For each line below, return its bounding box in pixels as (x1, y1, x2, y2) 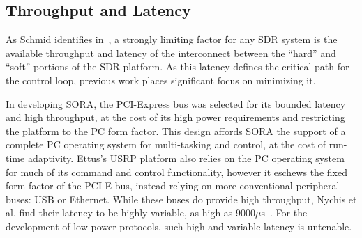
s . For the (261, 205, 308, 220)
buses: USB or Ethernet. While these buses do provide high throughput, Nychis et (6, 191, 357, 206)
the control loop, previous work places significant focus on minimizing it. (6, 72, 316, 87)
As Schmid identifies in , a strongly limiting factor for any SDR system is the (6, 32, 338, 47)
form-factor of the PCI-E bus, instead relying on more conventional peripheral (6, 178, 340, 193)
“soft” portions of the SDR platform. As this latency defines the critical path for (6, 59, 349, 74)
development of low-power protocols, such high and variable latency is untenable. (6, 219, 352, 233)
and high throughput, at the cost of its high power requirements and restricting (6, 110, 345, 125)
